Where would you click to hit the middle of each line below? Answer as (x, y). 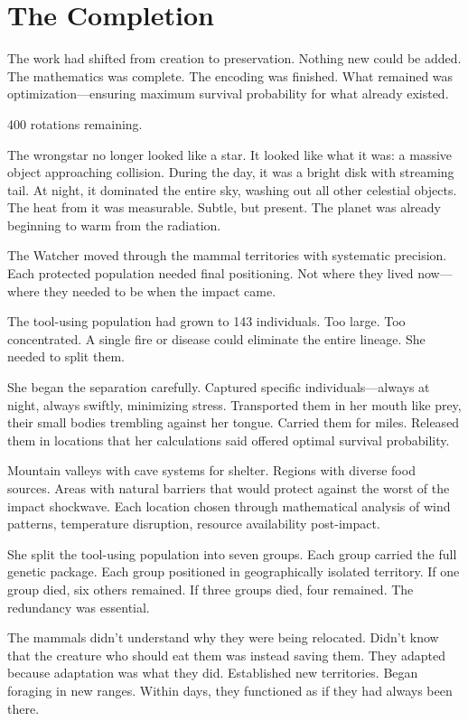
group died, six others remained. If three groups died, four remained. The (211, 589)
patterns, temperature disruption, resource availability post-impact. (194, 524)
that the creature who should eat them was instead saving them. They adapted (226, 655)
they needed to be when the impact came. (160, 290)
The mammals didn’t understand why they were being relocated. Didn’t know (223, 637)
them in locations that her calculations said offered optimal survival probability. (229, 440)
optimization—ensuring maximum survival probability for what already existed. (228, 94)
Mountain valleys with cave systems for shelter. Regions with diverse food (211, 470)
